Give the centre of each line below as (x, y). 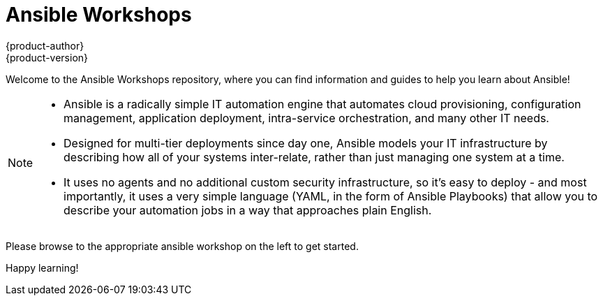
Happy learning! (42, 267)
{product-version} (47, 57)
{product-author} (45, 45)
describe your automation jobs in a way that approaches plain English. (248, 210)
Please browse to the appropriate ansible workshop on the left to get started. (182, 246)
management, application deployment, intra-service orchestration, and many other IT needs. (306, 118)
